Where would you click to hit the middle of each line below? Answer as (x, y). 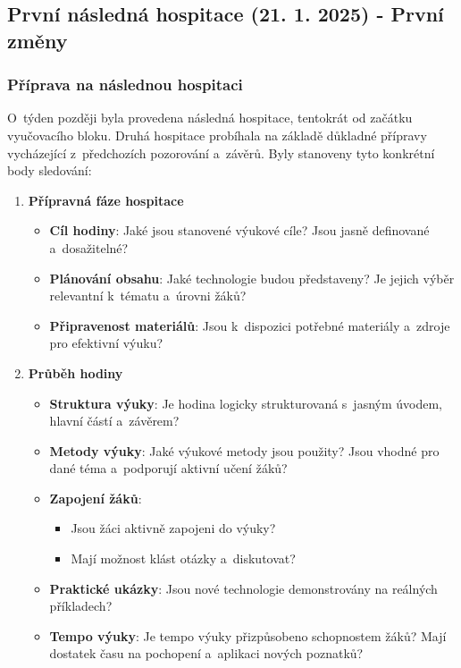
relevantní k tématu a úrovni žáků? (148, 296)
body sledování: (50, 170)
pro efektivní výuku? (106, 343)
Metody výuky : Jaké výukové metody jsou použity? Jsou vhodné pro (244, 450)
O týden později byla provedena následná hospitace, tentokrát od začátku (210, 118)
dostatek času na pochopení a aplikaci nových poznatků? (206, 653)
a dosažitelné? (89, 247)
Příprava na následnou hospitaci (125, 85)
